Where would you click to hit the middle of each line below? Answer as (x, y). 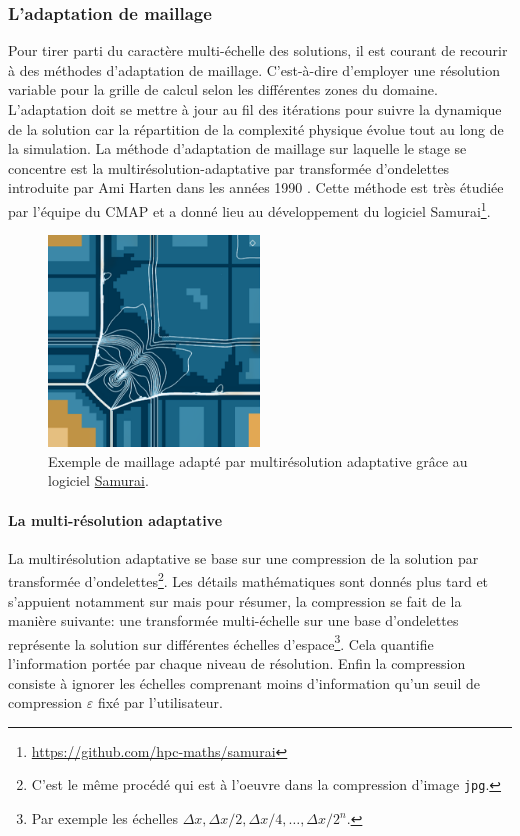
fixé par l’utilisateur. (160, 702)
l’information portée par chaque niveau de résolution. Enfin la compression (237, 663)
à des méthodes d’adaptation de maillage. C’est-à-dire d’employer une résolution (254, 69)
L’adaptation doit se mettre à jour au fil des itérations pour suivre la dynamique (255, 109)
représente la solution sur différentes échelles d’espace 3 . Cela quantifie (221, 642)
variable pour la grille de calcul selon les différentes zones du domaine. (223, 89)
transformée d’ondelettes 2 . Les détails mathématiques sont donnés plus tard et (248, 580)
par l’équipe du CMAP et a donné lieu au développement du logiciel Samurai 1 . (249, 209)
